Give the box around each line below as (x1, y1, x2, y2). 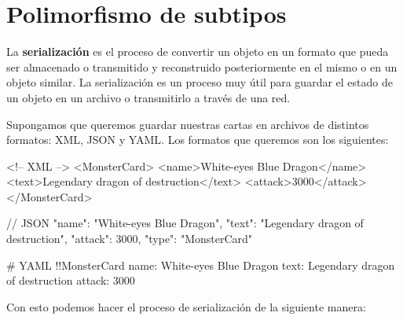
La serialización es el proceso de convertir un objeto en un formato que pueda (6, 43, 389, 60)
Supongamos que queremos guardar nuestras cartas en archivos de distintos (6, 116, 369, 132)
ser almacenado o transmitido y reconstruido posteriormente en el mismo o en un (6, 58, 398, 75)
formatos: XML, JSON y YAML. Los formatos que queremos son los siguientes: (6, 131, 389, 148)
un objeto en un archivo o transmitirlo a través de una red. (6, 89, 291, 105)
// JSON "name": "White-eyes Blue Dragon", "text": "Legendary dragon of (6, 215, 364, 231)
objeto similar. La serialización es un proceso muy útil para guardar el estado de (6, 74, 393, 90)
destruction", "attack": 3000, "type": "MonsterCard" (6, 230, 253, 247)
